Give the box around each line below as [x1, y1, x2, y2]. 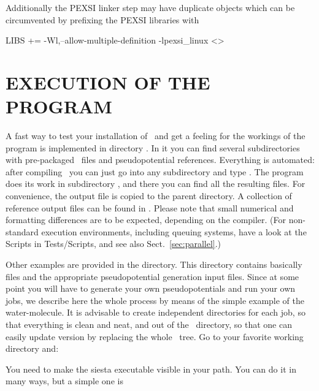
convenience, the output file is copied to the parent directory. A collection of [6, 189, 292, 202]
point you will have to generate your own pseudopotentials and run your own [6, 282, 296, 295]
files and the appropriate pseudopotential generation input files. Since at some [6, 270, 299, 283]
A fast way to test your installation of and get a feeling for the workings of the [6, 129, 306, 142]
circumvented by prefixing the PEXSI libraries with [6, 13, 199, 26]
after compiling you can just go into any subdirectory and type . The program [6, 165, 304, 178]
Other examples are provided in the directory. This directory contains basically [6, 258, 302, 271]
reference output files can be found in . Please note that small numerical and [6, 201, 294, 214]
